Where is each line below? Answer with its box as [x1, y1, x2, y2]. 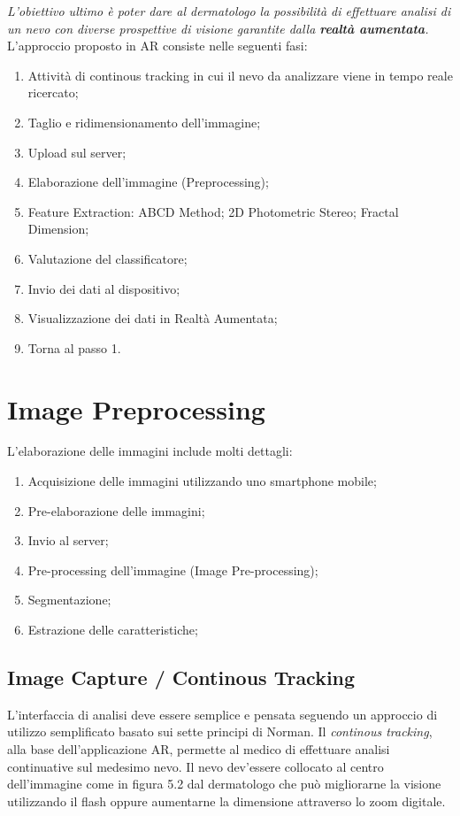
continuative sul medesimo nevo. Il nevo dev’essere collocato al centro [7, 757, 384, 775]
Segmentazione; [27, 590, 111, 609]
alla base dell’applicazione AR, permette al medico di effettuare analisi [7, 739, 390, 758]
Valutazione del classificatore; [27, 249, 188, 267]
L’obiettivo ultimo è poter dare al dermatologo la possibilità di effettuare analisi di [7, 2, 451, 19]
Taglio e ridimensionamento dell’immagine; [27, 112, 261, 131]
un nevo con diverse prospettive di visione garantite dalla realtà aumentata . [7, 19, 429, 37]
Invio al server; [27, 531, 109, 550]
